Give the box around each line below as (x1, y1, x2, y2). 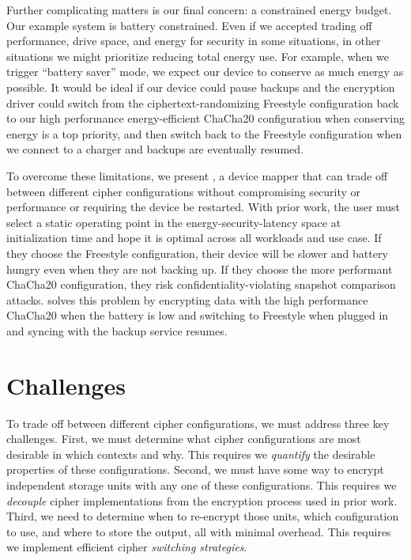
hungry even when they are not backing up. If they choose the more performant (6, 260, 393, 277)
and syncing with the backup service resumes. (6, 322, 228, 339)
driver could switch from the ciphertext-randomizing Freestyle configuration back (6, 94, 399, 111)
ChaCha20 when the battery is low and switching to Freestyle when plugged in (6, 307, 389, 324)
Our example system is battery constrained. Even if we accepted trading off (6, 17, 372, 33)
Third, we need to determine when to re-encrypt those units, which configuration (6, 508, 399, 524)
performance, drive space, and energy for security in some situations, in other (6, 32, 381, 49)
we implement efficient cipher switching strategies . (6, 539, 247, 555)
